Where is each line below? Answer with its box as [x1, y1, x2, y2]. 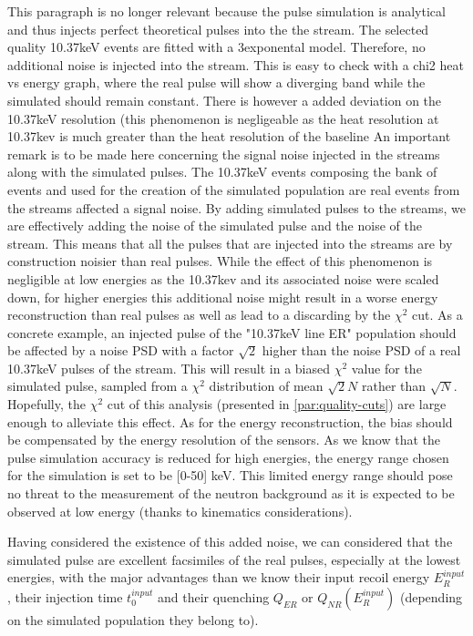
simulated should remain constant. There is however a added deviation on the [7, 90, 442, 109]
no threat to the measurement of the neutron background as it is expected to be [7, 484, 455, 503]
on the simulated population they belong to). [7, 610, 259, 629]
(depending [399, 588, 463, 606]
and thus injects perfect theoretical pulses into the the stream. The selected [7, 19, 429, 38]
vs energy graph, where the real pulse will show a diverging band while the [7, 73, 426, 92]
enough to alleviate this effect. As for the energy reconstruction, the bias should [7, 412, 453, 431]
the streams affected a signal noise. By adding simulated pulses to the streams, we [7, 198, 466, 217]
